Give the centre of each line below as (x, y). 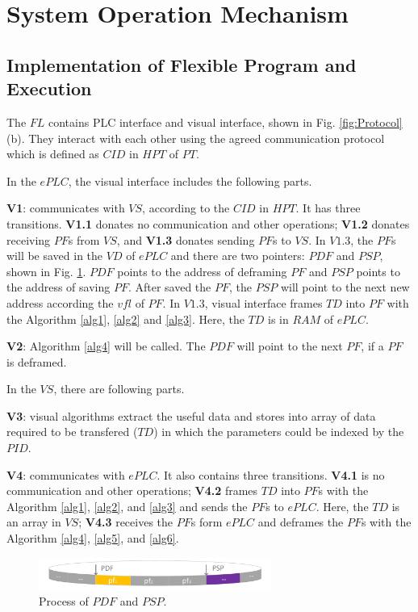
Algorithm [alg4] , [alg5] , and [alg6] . (93, 538)
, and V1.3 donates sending (186, 239)
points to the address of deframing (202, 271)
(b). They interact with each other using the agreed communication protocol (196, 138)
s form (207, 522)
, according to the (186, 208)
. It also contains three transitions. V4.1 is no (271, 474)
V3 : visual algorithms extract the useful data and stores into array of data (191, 415)
